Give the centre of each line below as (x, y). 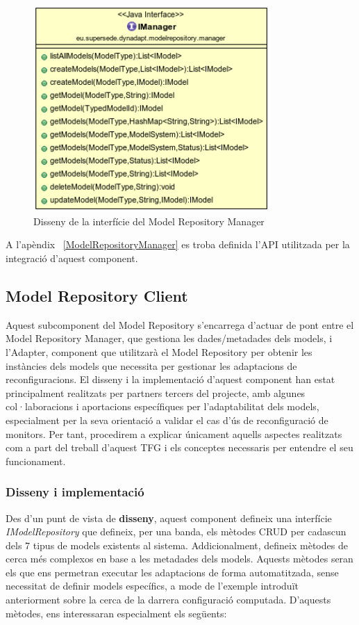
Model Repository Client (97, 295)
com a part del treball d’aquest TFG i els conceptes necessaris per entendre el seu (179, 447)
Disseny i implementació (75, 492)
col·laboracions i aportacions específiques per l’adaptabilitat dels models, (162, 406)
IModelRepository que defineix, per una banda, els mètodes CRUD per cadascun (176, 531)
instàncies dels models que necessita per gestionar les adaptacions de (151, 365)
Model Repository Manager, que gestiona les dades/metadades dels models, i (169, 338)
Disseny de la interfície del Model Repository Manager (149, 221)
